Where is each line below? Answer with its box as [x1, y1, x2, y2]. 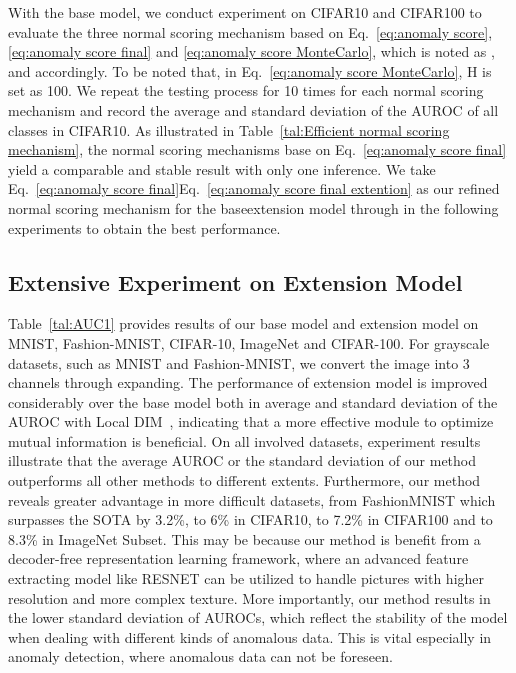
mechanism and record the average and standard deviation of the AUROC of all [8, 99, 499, 120]
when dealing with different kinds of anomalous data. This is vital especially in [8, 626, 492, 647]
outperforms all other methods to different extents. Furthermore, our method [8, 470, 481, 491]
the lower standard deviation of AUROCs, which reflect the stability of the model [8, 607, 508, 628]
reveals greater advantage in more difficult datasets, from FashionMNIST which [8, 489, 496, 510]
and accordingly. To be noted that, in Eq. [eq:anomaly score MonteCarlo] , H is [8, 60, 492, 81]
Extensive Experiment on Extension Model [8, 266, 463, 297]
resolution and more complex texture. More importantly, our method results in [8, 587, 491, 608]
